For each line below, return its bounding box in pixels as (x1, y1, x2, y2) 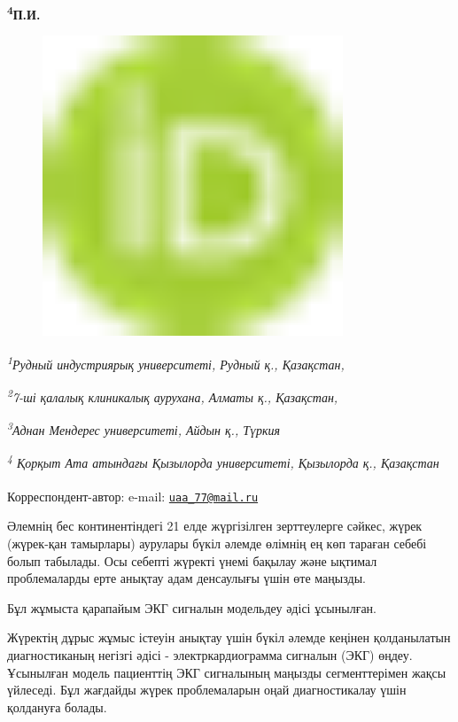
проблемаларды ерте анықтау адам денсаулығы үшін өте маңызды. (7, 569, 366, 587)
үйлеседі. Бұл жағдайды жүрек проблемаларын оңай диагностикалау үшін (7, 680, 407, 699)
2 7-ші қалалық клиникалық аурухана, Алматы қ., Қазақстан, (7, 385, 338, 406)
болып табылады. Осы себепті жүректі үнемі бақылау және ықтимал (7, 551, 377, 570)
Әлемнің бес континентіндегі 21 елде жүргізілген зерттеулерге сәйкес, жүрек (7, 516, 423, 535)
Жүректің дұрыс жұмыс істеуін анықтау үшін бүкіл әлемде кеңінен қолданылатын (7, 628, 451, 647)
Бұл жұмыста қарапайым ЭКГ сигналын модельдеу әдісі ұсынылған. (7, 598, 376, 617)
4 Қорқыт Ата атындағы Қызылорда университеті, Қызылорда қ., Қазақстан (7, 451, 439, 472)
